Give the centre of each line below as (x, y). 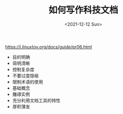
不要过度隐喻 (25, 75)
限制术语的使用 (28, 82)
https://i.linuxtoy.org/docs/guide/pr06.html (49, 47)
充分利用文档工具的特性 (36, 100)
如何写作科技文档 (83, 10)
